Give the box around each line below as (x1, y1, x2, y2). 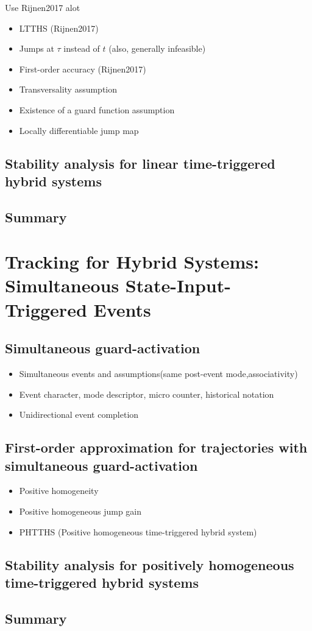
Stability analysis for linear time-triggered (5, 153, 275, 172)
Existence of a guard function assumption (19, 103, 175, 116)
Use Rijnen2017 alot (5, 1, 80, 13)
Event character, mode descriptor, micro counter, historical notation (19, 387, 274, 400)
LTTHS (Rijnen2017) (19, 21, 99, 34)
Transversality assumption (19, 83, 118, 96)
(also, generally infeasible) (108, 42, 206, 55)
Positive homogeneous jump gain (19, 505, 142, 518)
